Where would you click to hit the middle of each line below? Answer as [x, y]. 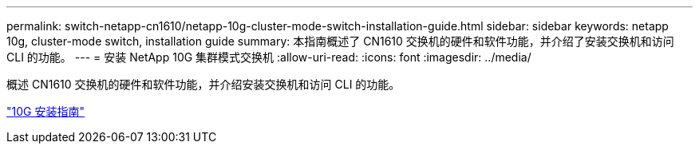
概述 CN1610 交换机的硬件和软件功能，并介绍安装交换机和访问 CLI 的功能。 [203, 84]
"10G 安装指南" [45, 111]
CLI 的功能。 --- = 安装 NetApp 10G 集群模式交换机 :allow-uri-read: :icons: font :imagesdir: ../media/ [269, 57]
